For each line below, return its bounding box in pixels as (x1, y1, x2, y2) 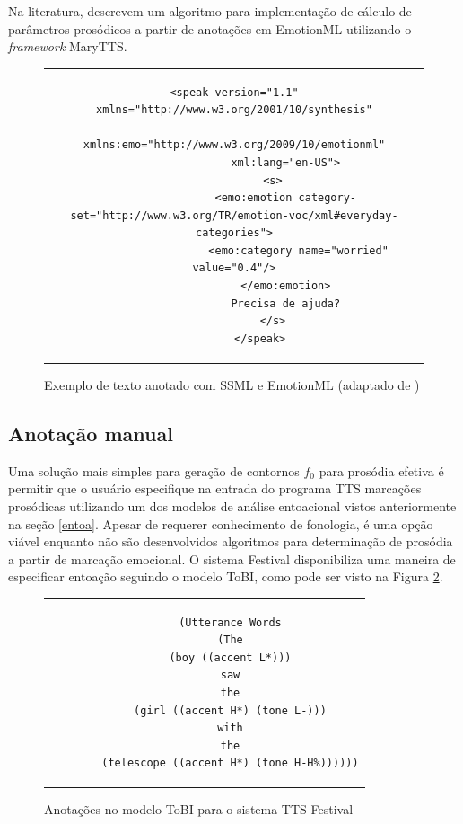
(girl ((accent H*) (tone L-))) (134, 704, 327, 717)
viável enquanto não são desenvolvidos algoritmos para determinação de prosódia (8, 532, 453, 551)
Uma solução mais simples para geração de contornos (8, 461, 300, 480)
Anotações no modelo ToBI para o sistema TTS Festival (44, 800, 354, 819)
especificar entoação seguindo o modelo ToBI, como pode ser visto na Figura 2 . (8, 567, 443, 586)
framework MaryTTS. (8, 37, 127, 56)
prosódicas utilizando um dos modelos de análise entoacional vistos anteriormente (8, 496, 457, 515)
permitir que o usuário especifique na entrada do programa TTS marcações (8, 479, 422, 498)
